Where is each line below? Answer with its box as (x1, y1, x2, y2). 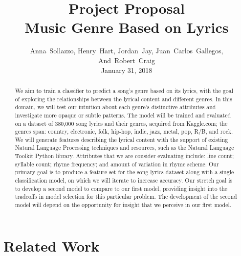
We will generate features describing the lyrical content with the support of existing (15, 135, 228, 143)
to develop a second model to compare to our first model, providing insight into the (15, 184, 228, 192)
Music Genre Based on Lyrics (24, 17, 229, 37)
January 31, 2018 (101, 65, 153, 75)
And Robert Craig (98, 55, 155, 65)
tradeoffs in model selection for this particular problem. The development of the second (15, 192, 237, 201)
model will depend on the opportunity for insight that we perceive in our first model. (15, 201, 232, 209)
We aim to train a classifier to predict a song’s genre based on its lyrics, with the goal (15, 86, 233, 94)
